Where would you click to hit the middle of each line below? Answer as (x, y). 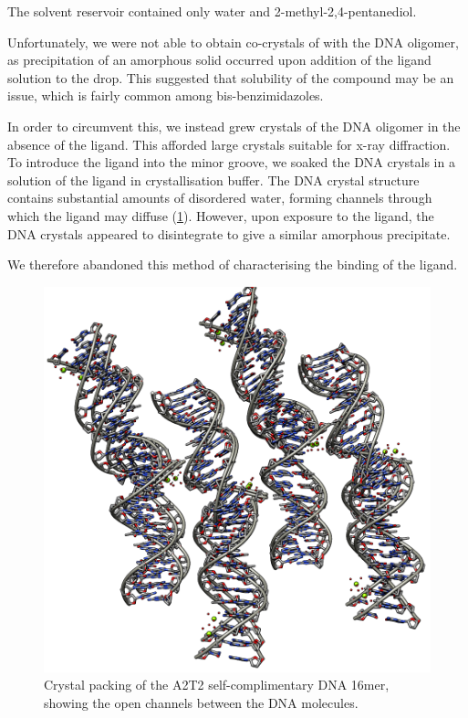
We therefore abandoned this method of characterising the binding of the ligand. (233, 264)
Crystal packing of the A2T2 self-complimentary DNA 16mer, (217, 685)
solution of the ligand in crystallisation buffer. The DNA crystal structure (213, 179)
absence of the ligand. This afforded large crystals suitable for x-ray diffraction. (229, 144)
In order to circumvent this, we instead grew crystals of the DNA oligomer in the (234, 126)
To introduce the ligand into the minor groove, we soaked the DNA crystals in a (231, 162)
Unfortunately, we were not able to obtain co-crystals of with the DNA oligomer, (233, 42)
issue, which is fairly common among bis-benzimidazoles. (166, 95)
